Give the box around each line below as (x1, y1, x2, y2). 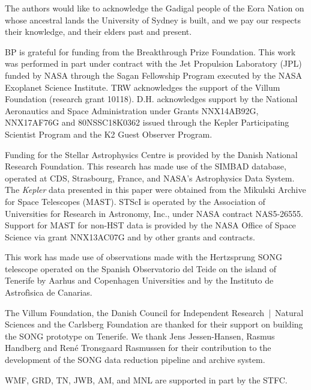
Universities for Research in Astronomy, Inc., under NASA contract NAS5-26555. (5, 207, 303, 219)
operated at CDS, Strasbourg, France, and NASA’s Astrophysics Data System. (5, 171, 295, 184)
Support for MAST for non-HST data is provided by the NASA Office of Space (5, 219, 296, 231)
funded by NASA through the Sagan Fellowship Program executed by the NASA (5, 69, 302, 81)
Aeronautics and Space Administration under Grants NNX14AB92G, (5, 104, 259, 117)
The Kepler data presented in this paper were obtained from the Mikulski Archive (5, 183, 306, 196)
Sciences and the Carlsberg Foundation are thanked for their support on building (5, 318, 303, 331)
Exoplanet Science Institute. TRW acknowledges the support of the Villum (5, 81, 280, 93)
